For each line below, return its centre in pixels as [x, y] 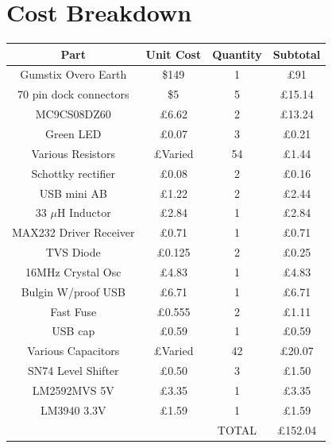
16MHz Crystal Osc [73, 271]
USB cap [73, 331]
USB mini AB [73, 193]
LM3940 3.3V [73, 409]
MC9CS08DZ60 [73, 114]
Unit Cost [174, 54]
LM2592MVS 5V [73, 390]
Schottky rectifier [73, 173]
